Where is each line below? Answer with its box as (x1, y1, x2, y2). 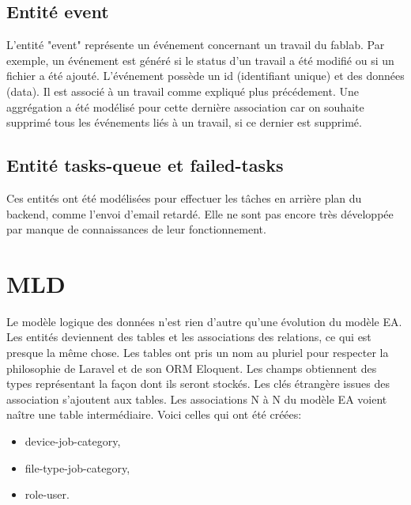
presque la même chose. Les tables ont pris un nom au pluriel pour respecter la (6, 344, 389, 361)
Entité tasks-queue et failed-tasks (6, 153, 284, 177)
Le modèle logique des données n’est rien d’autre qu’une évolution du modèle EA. (6, 313, 402, 329)
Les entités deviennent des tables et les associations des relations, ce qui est (6, 328, 371, 345)
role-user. (25, 486, 70, 503)
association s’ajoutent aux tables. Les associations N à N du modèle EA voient (6, 390, 387, 407)
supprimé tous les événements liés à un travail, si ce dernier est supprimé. (6, 114, 362, 131)
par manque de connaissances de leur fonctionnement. (6, 221, 266, 237)
